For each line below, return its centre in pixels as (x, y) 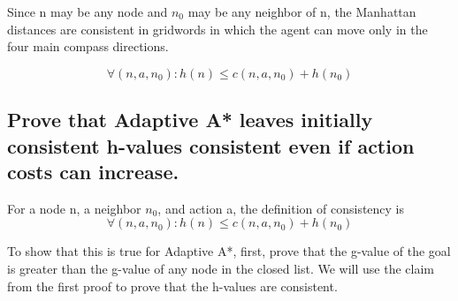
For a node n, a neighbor (74, 208)
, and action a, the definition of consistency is (281, 208)
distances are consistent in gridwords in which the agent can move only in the (218, 29)
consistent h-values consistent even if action (211, 145)
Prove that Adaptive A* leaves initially (190, 120)
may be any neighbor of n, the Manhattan (302, 11)
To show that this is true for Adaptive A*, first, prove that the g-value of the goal (229, 251)
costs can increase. (93, 171)
